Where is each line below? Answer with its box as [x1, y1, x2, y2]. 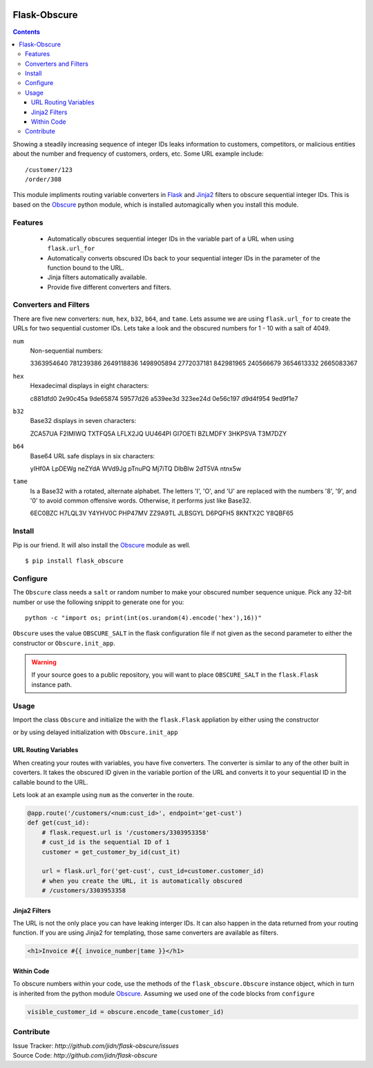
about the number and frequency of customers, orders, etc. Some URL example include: [12, 149, 264, 158]
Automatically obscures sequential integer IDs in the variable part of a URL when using [47, 234, 294, 243]
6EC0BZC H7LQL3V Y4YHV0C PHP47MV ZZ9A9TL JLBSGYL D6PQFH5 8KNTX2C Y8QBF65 [30, 509, 294, 518]
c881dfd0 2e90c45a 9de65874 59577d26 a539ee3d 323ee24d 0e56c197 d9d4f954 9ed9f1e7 [30, 394, 298, 402]
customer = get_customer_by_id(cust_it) [41, 847, 181, 856]
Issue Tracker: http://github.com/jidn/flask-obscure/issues [12, 1041, 180, 1050]
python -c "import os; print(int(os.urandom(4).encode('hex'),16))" [25, 614, 262, 621]
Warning [31, 658, 57, 666]
